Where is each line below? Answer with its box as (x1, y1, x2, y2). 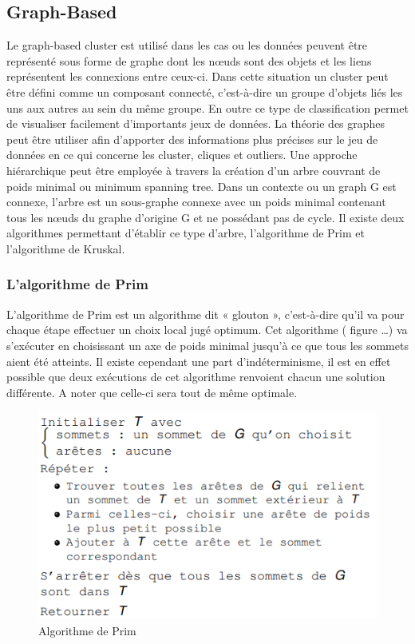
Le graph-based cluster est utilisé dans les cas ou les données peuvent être (6, 37, 368, 54)
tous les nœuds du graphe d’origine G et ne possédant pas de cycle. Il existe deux (6, 209, 405, 225)
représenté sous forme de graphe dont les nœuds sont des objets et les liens (6, 52, 372, 69)
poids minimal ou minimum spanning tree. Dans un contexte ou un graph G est (6, 177, 397, 194)
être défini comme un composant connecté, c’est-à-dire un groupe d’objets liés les (6, 83, 403, 100)
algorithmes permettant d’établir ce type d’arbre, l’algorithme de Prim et (6, 225, 365, 241)
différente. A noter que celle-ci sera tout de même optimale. (6, 384, 298, 400)
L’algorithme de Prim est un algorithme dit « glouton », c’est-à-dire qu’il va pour (6, 305, 405, 322)
